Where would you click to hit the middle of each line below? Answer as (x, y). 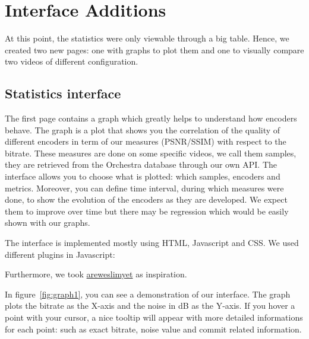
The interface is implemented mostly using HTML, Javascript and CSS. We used (152, 243)
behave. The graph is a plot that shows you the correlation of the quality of (143, 129)
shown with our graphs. (48, 223)
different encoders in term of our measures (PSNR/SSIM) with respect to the (146, 141)
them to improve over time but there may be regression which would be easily (147, 211)
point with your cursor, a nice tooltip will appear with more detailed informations (154, 317)
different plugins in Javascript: (60, 254)
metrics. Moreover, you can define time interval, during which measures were (144, 188)
